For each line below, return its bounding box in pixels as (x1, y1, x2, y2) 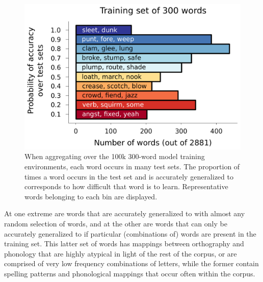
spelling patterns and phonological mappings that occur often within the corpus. (4, 268, 255, 278)
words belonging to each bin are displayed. (24, 191, 157, 201)
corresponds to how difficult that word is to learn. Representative (24, 181, 228, 192)
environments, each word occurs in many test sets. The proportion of (24, 161, 240, 172)
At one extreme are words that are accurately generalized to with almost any (4, 208, 245, 219)
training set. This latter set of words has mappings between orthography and (4, 238, 244, 249)
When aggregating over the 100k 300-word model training (24, 151, 205, 162)
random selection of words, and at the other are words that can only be (4, 218, 227, 229)
